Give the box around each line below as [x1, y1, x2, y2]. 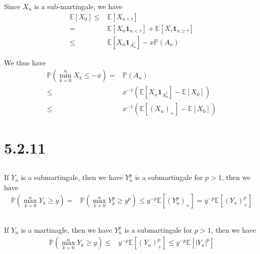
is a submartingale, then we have [21, 172, 123, 183]
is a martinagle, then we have [21, 224, 113, 235]
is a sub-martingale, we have [34, 1, 123, 11]
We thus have [4, 57, 46, 67]
